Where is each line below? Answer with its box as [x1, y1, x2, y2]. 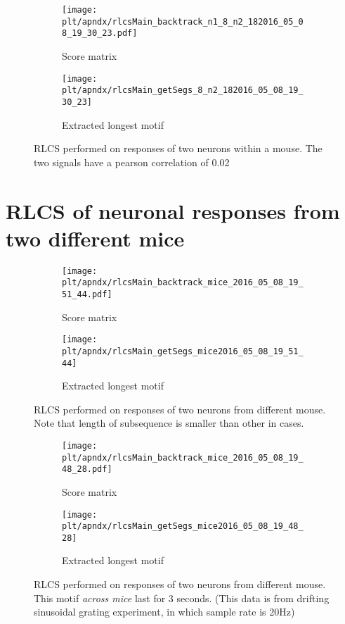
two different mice [6, 223, 185, 252]
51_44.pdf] [62, 289, 112, 299]
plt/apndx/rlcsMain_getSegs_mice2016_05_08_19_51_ [62, 346, 304, 356]
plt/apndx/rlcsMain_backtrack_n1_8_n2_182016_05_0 [62, 16, 304, 27]
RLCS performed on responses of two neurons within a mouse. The [34, 141, 323, 156]
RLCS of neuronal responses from [6, 196, 340, 225]
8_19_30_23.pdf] [62, 28, 138, 39]
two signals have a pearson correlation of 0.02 [34, 154, 230, 169]
